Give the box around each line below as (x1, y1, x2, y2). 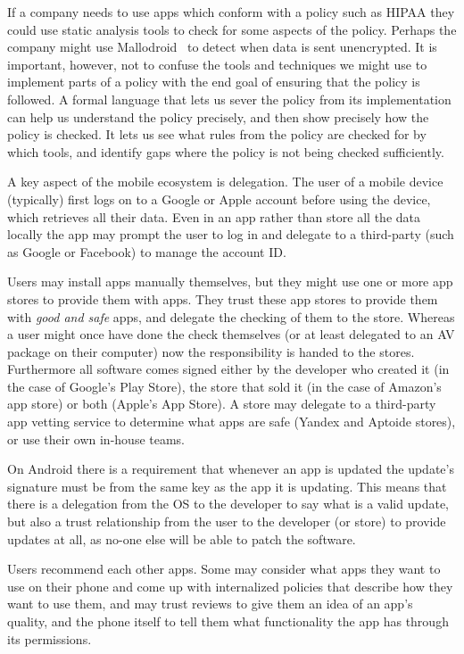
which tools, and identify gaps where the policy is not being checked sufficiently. (7, 142, 444, 161)
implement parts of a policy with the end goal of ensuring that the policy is (7, 72, 420, 91)
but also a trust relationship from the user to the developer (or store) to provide (7, 512, 446, 531)
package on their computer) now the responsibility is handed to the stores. (7, 342, 415, 360)
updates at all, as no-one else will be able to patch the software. (7, 529, 356, 548)
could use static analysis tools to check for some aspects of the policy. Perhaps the (7, 20, 457, 38)
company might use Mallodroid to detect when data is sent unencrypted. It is (7, 37, 437, 56)
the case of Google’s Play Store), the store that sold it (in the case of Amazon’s (7, 377, 442, 395)
